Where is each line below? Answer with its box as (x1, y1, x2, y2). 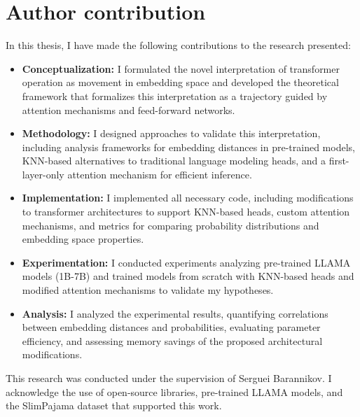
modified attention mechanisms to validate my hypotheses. (22, 283, 274, 297)
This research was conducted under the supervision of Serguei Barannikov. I (6, 371, 332, 385)
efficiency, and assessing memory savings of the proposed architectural (22, 333, 323, 348)
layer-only (22, 167, 64, 181)
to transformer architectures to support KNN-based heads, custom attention (22, 204, 350, 219)
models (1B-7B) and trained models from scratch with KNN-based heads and (22, 269, 354, 283)
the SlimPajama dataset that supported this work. (6, 398, 222, 413)
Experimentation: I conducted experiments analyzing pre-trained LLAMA (22, 255, 351, 269)
